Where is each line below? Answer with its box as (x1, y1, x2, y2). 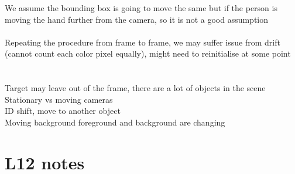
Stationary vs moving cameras (5, 93, 113, 105)
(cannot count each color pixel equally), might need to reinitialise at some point (5, 47, 291, 60)
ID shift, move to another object (5, 105, 121, 117)
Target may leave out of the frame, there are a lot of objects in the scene (5, 82, 266, 94)
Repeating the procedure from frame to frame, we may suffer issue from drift (5, 36, 280, 48)
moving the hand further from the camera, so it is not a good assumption (5, 13, 269, 25)
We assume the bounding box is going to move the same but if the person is (5, 2, 277, 13)
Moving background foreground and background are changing (5, 116, 225, 128)
